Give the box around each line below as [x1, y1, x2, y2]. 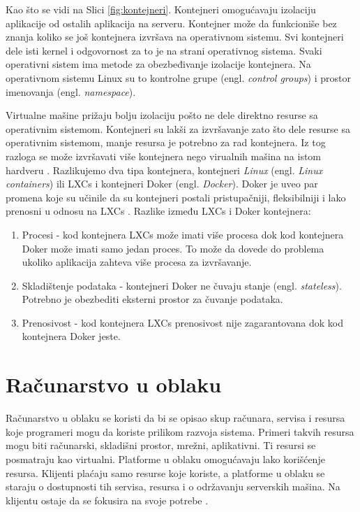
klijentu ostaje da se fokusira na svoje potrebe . [6, 492, 209, 507]
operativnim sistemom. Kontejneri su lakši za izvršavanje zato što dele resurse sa [6, 121, 350, 136]
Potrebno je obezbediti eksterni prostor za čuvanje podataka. [22, 292, 283, 306]
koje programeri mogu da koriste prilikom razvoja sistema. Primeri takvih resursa [6, 424, 354, 439]
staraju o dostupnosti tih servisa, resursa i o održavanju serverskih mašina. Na [6, 479, 340, 494]
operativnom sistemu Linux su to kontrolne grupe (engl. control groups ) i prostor [6, 70, 351, 85]
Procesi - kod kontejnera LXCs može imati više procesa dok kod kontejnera [22, 227, 344, 241]
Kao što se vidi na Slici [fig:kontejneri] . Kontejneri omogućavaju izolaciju [6, 2, 316, 16]
